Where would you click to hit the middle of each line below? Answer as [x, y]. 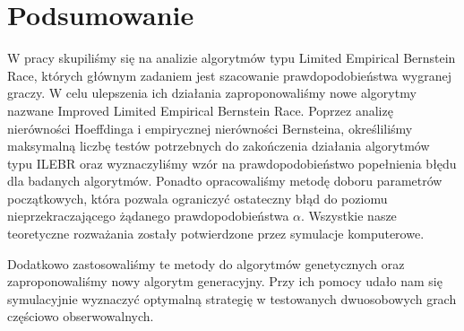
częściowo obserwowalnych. [81, 316]
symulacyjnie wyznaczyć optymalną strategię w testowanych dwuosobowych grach [232, 298]
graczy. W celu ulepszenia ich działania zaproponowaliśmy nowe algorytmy [212, 93]
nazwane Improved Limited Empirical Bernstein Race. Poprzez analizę [200, 110]
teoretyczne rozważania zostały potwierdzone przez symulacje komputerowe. [216, 234]
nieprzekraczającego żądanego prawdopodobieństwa [148, 216]
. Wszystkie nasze [349, 216]
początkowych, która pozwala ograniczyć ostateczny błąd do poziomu [198, 198]
